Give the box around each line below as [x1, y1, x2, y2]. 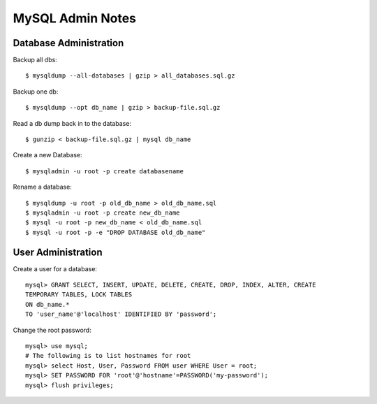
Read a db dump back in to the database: [13, 119, 132, 127]
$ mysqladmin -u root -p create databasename [25, 167, 184, 175]
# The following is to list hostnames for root [25, 352, 191, 360]
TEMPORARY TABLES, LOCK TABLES [25, 291, 133, 298]
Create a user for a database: [13, 264, 98, 273]
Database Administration [13, 37, 124, 49]
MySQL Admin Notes [13, 10, 136, 26]
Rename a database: [13, 182, 73, 192]
